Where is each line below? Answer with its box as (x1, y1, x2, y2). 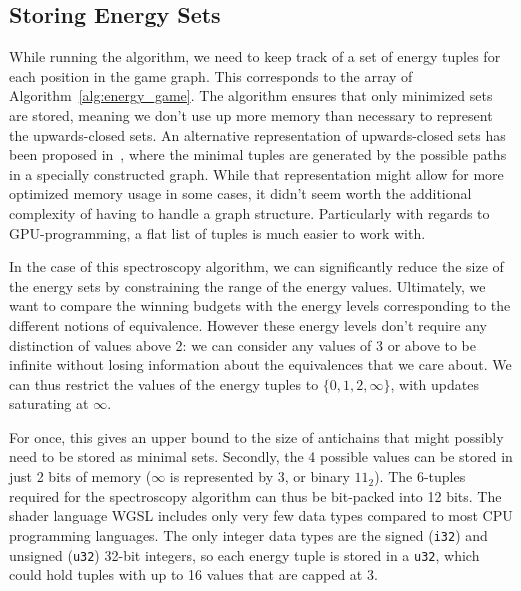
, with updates (390, 373, 479, 394)
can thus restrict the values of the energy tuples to (9, 373, 319, 394)
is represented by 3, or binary (169, 466, 350, 487)
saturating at (9, 393, 89, 414)
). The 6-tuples (374, 466, 466, 487)
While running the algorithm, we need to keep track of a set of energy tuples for (9, 46, 501, 67)
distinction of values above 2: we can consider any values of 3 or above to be (9, 334, 477, 355)
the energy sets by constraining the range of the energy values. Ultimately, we (9, 275, 486, 296)
